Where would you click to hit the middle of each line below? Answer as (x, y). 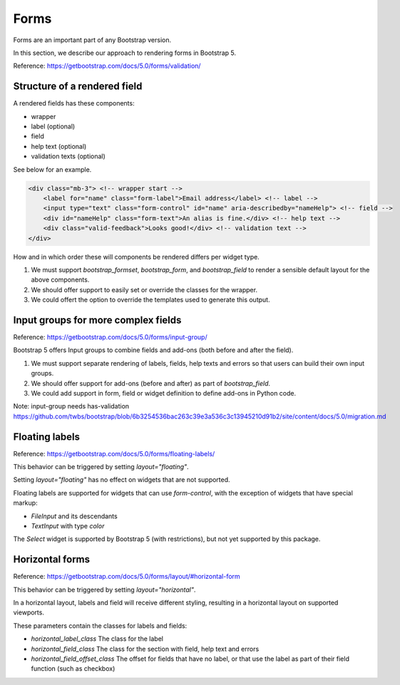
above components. (60, 280)
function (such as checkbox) (73, 669)
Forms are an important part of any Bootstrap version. (92, 40)
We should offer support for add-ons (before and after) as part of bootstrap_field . (151, 383)
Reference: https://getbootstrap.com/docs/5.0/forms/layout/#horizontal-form (127, 577)
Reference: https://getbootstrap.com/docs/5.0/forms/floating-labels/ (114, 453)
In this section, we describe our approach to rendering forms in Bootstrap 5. (125, 53)
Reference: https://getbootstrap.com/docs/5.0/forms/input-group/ (110, 337)
